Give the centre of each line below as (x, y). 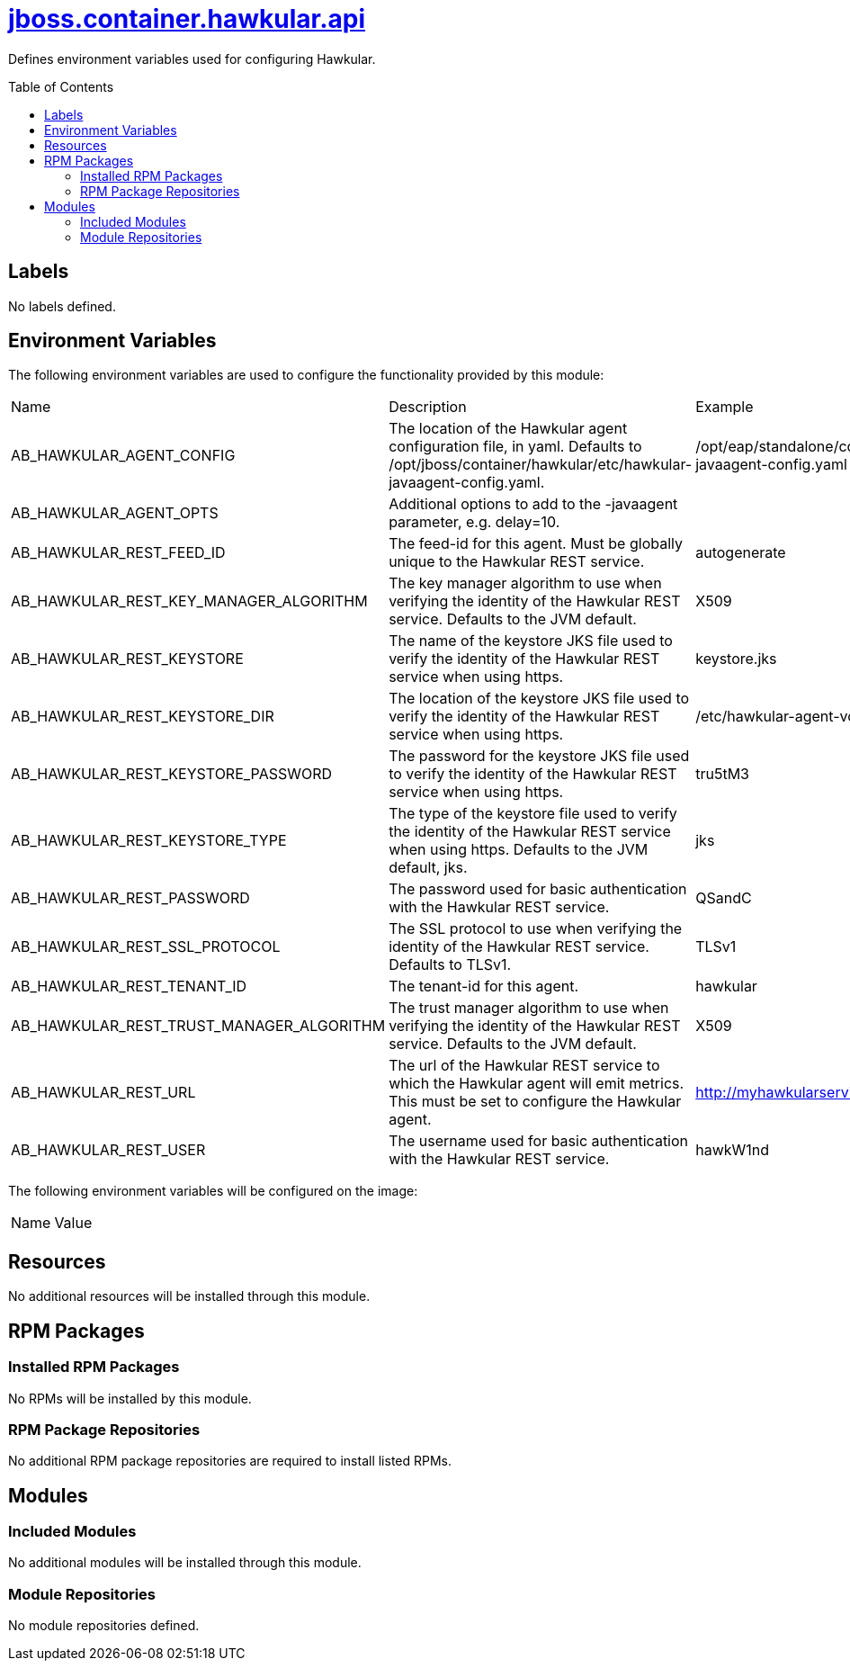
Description (428, 407)
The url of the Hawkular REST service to (524, 1066)
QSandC (724, 898)
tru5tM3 (722, 774)
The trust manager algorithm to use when (529, 1008)
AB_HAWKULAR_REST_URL (103, 1093)
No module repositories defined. (104, 1626)
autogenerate (741, 553)
